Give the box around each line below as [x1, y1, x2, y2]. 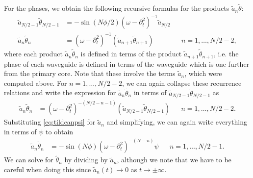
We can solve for [4, 154, 53, 165]
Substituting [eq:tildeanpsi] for [4, 117, 96, 127]
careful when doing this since [4, 164, 91, 174]
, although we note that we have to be [117, 154, 231, 165]
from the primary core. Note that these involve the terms [4, 68, 176, 78]
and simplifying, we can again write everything [106, 117, 247, 127]
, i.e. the [214, 49, 239, 59]
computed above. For [4, 77, 67, 88]
